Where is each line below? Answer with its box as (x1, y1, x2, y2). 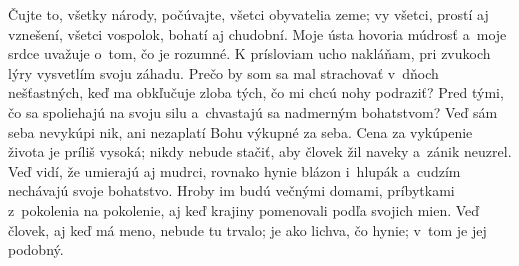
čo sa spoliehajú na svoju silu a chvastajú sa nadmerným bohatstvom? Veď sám (8, 101, 498, 122)
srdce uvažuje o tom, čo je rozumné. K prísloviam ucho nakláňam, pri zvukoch (8, 43, 491, 64)
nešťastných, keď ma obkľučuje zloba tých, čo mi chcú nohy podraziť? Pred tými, (8, 82, 504, 103)
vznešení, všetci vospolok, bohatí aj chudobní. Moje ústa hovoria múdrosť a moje (8, 23, 507, 44)
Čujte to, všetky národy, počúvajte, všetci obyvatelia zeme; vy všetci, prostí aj (8, 4, 489, 24)
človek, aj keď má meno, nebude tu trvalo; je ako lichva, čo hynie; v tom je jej (8, 219, 487, 240)
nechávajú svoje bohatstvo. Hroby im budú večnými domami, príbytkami (8, 180, 455, 201)
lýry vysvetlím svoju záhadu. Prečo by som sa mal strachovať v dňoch (8, 62, 439, 83)
